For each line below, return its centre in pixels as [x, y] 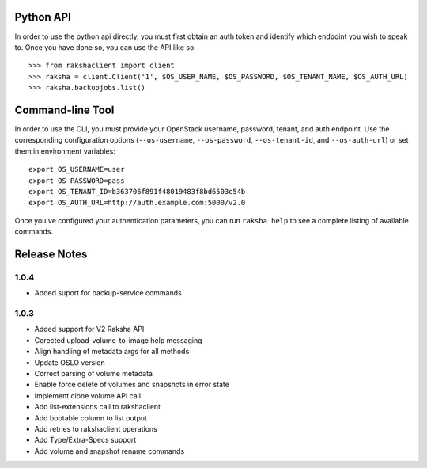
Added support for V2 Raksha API [89, 329]
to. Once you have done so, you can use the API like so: [106, 47]
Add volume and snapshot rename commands [110, 451]
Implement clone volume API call [88, 395]
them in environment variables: [65, 151]
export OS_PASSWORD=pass [77, 181]
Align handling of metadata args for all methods [112, 352]
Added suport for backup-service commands [108, 293]
